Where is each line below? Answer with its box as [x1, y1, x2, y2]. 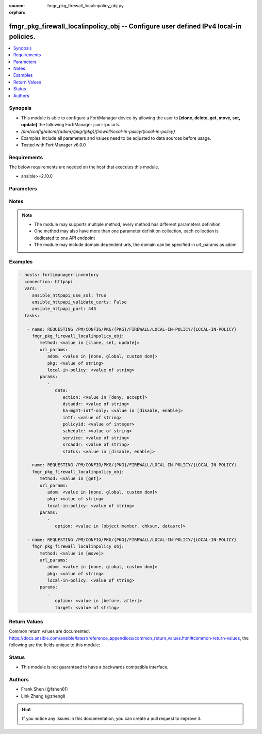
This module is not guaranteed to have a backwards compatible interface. [21, 664, 169, 670]
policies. [9, 32, 36, 41]
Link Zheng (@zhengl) [21, 693, 65, 699]
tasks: [24, 313, 40, 318]
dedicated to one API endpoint [34, 235, 95, 241]
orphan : [9, 10, 26, 16]
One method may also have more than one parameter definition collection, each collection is [34, 228, 219, 234]
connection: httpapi [24, 279, 73, 284]
